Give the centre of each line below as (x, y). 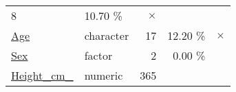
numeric (104, 75)
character (107, 35)
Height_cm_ (42, 75)
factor (98, 55)
